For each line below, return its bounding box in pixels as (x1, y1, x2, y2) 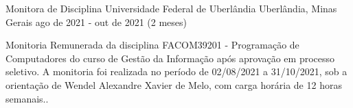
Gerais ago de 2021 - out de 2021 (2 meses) (5, 14, 187, 29)
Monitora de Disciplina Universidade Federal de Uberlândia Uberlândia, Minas (5, 1, 337, 15)
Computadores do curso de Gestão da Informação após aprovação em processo (5, 51, 335, 65)
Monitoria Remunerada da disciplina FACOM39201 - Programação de (5, 38, 299, 52)
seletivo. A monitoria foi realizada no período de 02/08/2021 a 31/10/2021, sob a (5, 64, 348, 79)
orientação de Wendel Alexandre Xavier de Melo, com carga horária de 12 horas (5, 77, 342, 92)
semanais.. (5, 91, 49, 105)
